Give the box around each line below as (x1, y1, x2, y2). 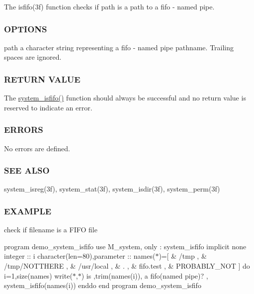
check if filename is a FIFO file (4, 224, 97, 235)
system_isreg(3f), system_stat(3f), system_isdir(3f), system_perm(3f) (4, 184, 220, 194)
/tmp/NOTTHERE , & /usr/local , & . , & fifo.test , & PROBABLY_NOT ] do (4, 261, 250, 271)
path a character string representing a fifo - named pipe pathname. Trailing (4, 42, 234, 52)
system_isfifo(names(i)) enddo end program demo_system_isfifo (4, 280, 201, 291)
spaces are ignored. (4, 52, 62, 62)
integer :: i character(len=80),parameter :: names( (4, 251, 156, 261)
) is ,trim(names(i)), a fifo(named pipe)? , (81, 270, 208, 281)
